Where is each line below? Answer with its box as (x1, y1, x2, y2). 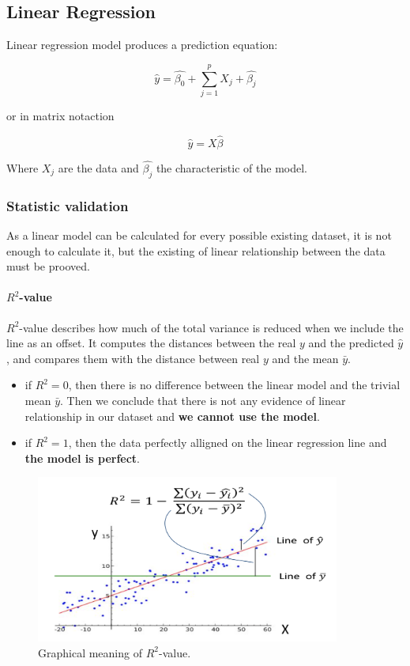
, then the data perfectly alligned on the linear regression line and (68, 434, 387, 451)
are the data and (58, 159, 139, 176)
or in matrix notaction (6, 107, 115, 123)
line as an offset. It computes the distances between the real (6, 335, 296, 351)
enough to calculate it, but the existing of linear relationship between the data (6, 242, 386, 259)
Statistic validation (6, 195, 129, 215)
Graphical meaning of (38, 644, 142, 660)
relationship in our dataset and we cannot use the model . (24, 407, 320, 424)
